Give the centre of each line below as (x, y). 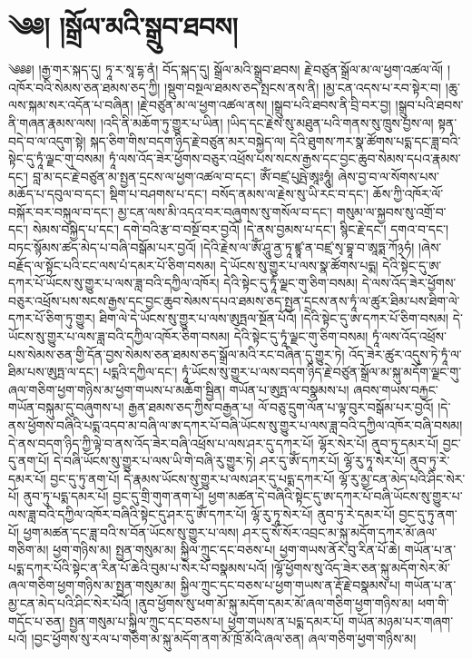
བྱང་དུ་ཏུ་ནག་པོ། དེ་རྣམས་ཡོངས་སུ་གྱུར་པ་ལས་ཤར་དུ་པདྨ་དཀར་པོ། (192, 478)
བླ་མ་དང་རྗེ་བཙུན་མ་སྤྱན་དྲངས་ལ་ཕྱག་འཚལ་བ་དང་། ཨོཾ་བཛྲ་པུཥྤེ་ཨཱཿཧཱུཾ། (183, 176)
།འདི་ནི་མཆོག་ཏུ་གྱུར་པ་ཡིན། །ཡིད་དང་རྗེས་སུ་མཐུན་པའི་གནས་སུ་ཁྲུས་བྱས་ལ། (267, 122)
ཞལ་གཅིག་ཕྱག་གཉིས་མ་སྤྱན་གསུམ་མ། (93, 585)
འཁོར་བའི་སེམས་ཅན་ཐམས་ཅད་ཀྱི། (84, 87)
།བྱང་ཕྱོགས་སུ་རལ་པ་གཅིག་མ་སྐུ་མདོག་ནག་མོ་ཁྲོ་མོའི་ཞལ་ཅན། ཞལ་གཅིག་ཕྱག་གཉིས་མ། (224, 639)
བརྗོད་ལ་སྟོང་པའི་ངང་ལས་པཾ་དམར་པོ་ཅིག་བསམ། (112, 265)
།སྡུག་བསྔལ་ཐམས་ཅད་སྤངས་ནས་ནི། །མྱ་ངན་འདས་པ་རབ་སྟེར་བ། (303, 87)
